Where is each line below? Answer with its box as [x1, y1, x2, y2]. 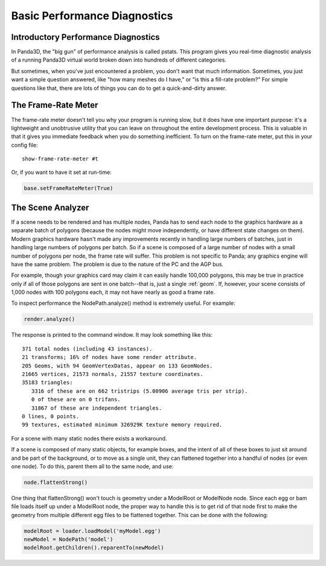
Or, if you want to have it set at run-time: [11, 169, 112, 176]
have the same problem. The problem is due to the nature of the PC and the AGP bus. [11, 260, 223, 268]
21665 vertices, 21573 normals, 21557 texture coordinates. [22, 371, 203, 378]
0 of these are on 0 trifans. [31, 396, 121, 403]
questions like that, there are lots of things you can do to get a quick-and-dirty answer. [11, 84, 227, 92]
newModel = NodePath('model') [24, 536, 113, 543]
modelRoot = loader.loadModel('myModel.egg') [24, 527, 161, 534]
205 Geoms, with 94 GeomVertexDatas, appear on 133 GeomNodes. [22, 362, 213, 369]
